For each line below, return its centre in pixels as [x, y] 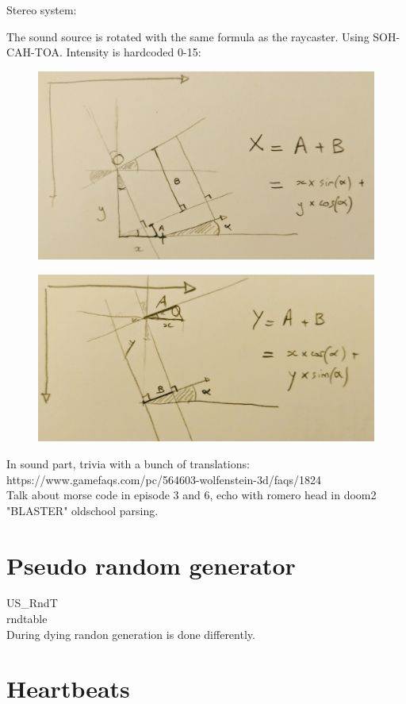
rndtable [27, 619]
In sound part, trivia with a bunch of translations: [128, 463]
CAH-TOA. [34, 52]
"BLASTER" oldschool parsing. [82, 510]
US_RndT [32, 603]
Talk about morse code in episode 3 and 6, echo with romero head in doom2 [192, 495]
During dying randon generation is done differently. [131, 634]
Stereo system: [42, 10]
